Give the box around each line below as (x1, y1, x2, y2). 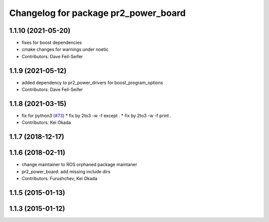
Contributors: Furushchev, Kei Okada (21, 176, 98, 182)
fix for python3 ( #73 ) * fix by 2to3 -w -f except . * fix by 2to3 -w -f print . (21, 112, 172, 119)
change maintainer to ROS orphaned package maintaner (21, 162, 137, 168)
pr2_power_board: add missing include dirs (21, 168, 111, 174)
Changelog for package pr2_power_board (9, 7, 186, 18)
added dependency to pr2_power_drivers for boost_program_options (21, 80, 163, 86)
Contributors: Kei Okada (21, 119, 71, 125)
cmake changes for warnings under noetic (21, 46, 109, 52)
